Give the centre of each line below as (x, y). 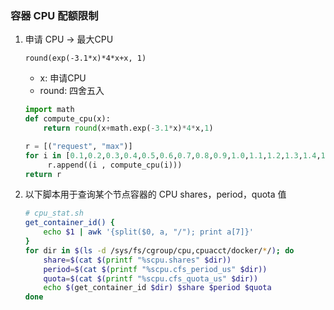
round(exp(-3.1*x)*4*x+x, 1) (85, 58)
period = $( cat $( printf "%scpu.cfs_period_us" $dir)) (155, 269)
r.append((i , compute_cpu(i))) (115, 165)
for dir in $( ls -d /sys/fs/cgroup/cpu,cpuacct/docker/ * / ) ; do (159, 250)
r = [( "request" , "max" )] (78, 146)
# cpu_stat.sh (54, 213)
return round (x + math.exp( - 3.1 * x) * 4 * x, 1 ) (128, 128)
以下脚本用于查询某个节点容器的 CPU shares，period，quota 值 (155, 194)
